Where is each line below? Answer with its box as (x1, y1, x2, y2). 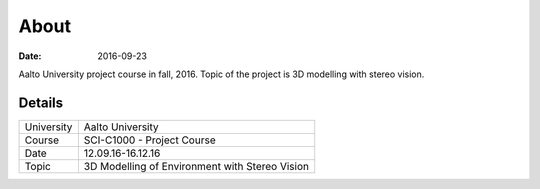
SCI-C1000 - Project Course (83, 133, 216, 147)
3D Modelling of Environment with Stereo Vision (83, 159, 310, 173)
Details (18, 94, 64, 111)
